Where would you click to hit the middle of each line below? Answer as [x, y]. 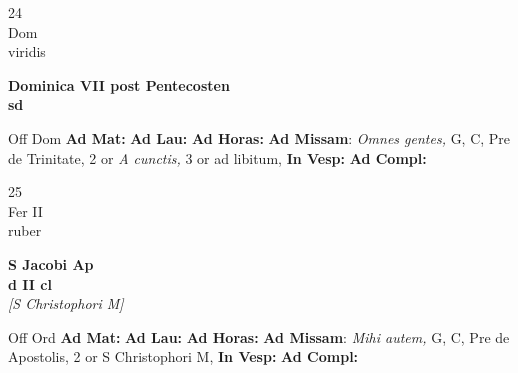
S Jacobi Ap [51, 263]
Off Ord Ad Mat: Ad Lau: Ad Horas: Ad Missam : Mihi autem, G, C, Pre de [259, 336]
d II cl [30, 283]
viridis [27, 51]
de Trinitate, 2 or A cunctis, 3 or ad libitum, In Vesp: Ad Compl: [217, 157]
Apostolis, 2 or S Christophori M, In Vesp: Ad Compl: [183, 356]
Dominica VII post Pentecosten [119, 84]
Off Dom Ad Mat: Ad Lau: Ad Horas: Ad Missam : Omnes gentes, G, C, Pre [259, 137]
